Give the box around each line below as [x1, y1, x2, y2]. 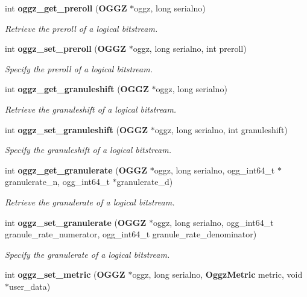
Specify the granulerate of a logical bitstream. [5, 248, 170, 260]
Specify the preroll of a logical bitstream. [5, 62, 153, 75]
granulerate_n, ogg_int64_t [5, 175, 110, 188]
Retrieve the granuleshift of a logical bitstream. [5, 102, 177, 115]
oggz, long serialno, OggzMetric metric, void [132, 268, 303, 281]
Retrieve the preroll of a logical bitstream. [5, 22, 158, 34]
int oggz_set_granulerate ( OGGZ [5, 216, 147, 228]
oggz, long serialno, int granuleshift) [154, 123, 288, 136]
